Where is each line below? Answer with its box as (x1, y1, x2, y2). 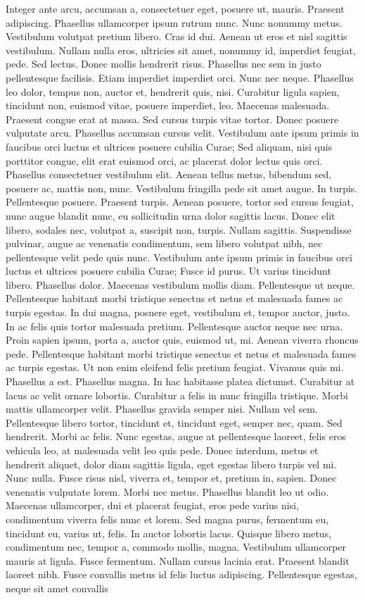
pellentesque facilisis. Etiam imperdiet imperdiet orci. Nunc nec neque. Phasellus (6, 70, 354, 85)
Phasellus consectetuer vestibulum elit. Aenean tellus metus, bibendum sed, (6, 167, 332, 182)
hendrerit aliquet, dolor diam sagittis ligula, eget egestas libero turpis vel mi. (6, 456, 337, 471)
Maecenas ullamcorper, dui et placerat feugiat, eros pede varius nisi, (6, 498, 300, 513)
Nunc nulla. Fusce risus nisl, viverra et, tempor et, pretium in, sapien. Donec (6, 470, 337, 485)
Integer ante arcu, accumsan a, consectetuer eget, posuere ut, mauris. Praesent (6, 1, 345, 15)
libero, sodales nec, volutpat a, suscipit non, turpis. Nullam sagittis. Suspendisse (6, 222, 352, 237)
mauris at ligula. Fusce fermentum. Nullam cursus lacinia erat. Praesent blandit (6, 553, 350, 568)
